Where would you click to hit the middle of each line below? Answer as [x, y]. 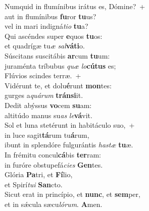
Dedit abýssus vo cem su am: [48, 105]
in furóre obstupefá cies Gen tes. [54, 164]
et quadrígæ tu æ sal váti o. [45, 46]
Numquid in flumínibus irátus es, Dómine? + [75, 6]
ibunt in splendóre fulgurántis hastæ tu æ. [69, 145]
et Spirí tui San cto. [34, 184]
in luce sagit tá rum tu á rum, [47, 135]
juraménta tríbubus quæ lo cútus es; [60, 65]
